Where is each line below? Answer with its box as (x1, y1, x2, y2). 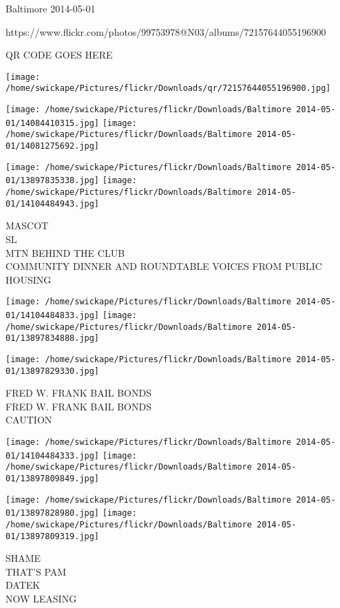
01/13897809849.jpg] (6, 474, 100, 483)
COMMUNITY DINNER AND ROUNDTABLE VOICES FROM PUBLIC (6, 259, 322, 273)
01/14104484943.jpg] (6, 198, 100, 209)
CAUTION (6, 412, 52, 427)
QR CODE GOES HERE (6, 48, 113, 62)
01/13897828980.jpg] (6, 508, 100, 518)
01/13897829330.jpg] (6, 366, 100, 376)
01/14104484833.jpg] (6, 310, 100, 320)
